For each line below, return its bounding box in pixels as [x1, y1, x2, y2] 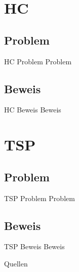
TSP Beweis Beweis [4, 241, 65, 252]
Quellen [4, 258, 28, 268]
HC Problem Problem [4, 56, 72, 66]
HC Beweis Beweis [4, 104, 61, 115]
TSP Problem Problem [4, 192, 75, 203]
